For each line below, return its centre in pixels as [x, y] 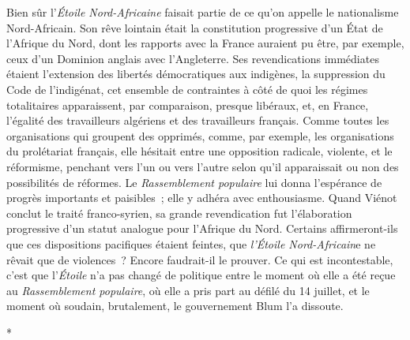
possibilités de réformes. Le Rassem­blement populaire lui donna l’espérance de [194, 182]
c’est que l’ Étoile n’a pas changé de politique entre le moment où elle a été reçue [201, 275]
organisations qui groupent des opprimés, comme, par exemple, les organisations [200, 135]
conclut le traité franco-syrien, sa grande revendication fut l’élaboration [179, 213]
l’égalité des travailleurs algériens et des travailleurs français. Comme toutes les [198, 120]
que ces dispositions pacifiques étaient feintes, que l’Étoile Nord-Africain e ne [191, 243]
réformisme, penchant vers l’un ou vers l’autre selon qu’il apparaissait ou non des [203, 166]
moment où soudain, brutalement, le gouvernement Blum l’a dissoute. [175, 306]
